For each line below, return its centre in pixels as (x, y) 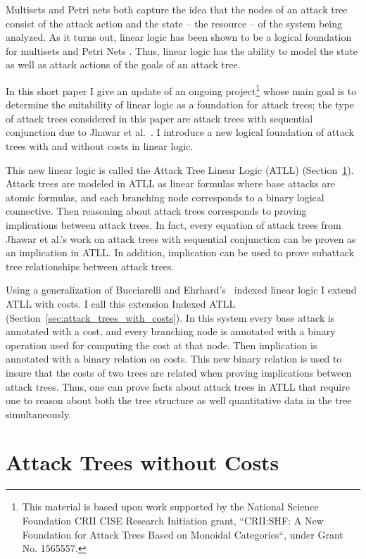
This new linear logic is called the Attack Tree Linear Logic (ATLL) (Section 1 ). (180, 169)
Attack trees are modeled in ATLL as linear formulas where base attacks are (170, 183)
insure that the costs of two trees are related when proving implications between (179, 372)
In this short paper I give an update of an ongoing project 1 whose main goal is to (181, 89)
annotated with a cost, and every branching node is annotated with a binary (171, 331)
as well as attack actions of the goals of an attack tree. (123, 64)
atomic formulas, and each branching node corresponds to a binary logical (165, 197)
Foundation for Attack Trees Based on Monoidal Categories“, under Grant (183, 534)
